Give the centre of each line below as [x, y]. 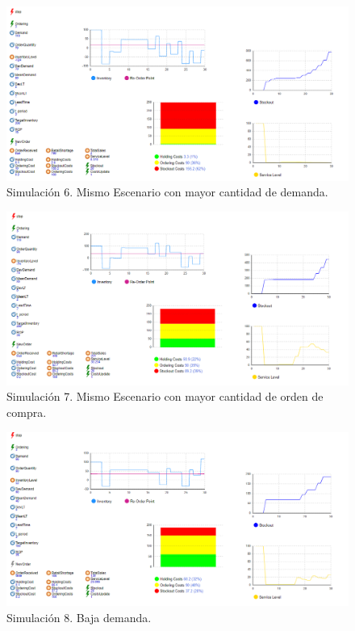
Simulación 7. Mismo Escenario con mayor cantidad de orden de [165, 396]
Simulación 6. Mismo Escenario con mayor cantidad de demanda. [167, 192]
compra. [27, 412]
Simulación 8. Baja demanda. [79, 617]
